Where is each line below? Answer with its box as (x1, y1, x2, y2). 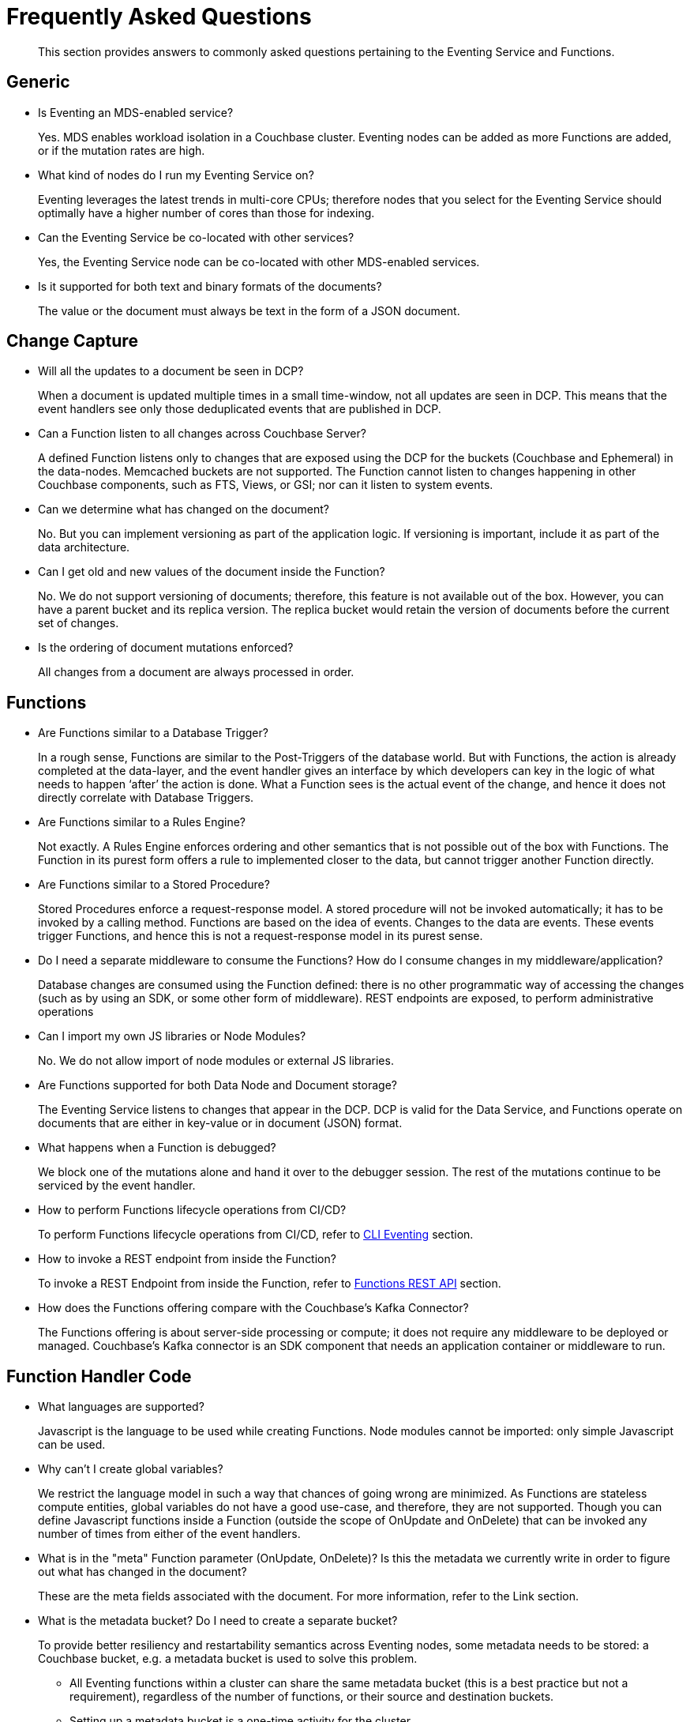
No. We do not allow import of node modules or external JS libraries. (38, 1054, 394, 1068)
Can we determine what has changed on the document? (38, 502, 329, 517)
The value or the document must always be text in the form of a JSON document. (38, 303, 460, 318)
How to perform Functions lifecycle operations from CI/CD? (38, 1203, 347, 1217)
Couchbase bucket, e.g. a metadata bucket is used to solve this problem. (38, 1652, 418, 1666)
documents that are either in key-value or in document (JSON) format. (38, 1116, 403, 1130)
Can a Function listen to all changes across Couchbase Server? (38, 427, 366, 441)
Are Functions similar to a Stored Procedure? (38, 878, 270, 892)
